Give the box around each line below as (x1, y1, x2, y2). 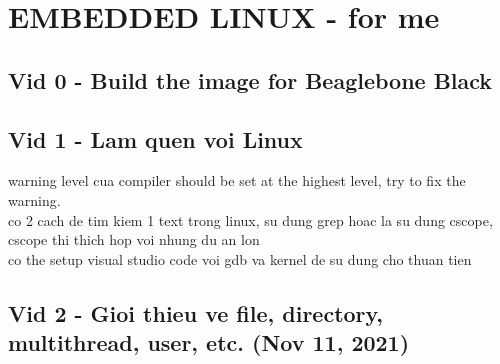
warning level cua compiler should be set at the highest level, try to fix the (8, 170, 466, 191)
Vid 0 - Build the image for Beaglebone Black (8, 64, 493, 95)
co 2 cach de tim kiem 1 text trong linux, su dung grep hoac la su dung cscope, (8, 209, 493, 230)
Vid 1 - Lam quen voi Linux (8, 123, 303, 154)
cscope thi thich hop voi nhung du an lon (8, 229, 260, 250)
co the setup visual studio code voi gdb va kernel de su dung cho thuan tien (8, 248, 472, 269)
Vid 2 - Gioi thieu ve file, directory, (8, 297, 383, 328)
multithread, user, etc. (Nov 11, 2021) (8, 327, 410, 358)
